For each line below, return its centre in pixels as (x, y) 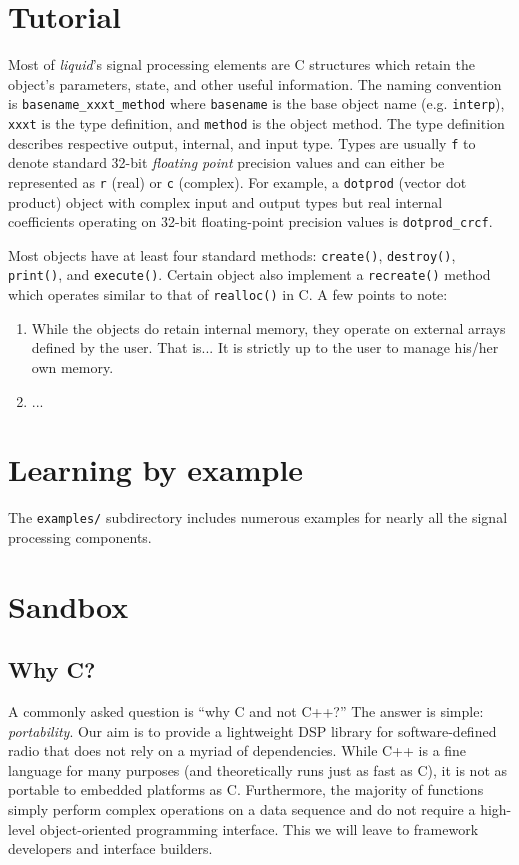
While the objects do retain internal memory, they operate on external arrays (268, 327)
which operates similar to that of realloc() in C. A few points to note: (228, 294)
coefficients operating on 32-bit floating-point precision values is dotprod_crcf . (250, 221)
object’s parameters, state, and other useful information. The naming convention (255, 83)
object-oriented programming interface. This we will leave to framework (259, 828)
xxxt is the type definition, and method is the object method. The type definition (256, 122)
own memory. (72, 366)
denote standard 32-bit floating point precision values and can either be (226, 162)
